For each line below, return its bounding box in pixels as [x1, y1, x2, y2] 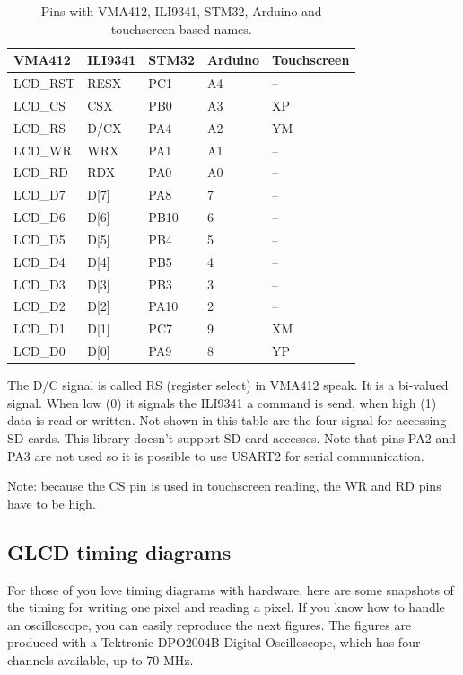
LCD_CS [13, 95, 66, 114]
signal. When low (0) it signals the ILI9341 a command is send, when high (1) [7, 393, 437, 412]
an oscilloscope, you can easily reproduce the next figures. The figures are [7, 615, 412, 634]
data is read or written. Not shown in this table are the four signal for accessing [7, 411, 447, 430]
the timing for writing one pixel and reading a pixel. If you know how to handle [7, 598, 445, 617]
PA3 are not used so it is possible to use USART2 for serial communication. [7, 446, 424, 465]
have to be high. [7, 493, 96, 512]
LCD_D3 [13, 274, 66, 293]
